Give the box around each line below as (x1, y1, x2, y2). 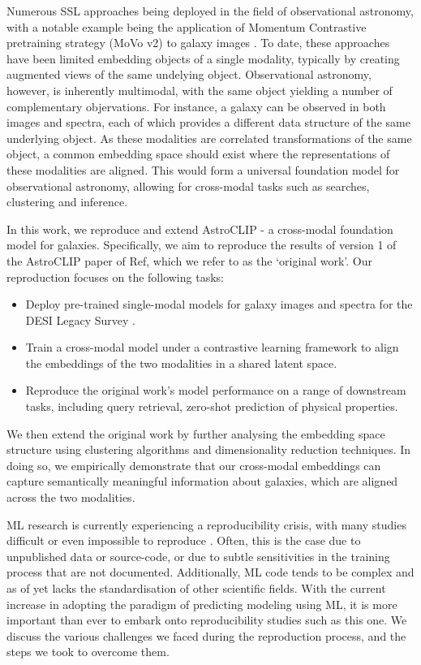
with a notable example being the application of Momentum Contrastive (6, 18, 367, 35)
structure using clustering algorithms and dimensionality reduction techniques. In (6, 441, 411, 458)
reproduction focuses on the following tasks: (6, 268, 224, 285)
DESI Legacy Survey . (25, 311, 135, 328)
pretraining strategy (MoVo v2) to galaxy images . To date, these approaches (6, 34, 390, 51)
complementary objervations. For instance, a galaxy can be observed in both (6, 97, 386, 114)
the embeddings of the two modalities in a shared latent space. (25, 354, 337, 371)
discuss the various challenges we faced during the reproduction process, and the (6, 627, 406, 644)
